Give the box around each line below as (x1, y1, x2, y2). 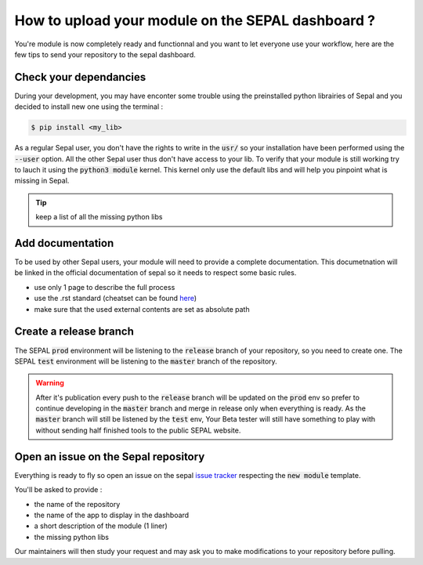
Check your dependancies (14, 71, 146, 84)
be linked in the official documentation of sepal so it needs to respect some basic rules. (14, 268, 297, 277)
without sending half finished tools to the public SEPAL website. (35, 426, 241, 435)
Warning (35, 378, 64, 388)
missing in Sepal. (14, 176, 70, 186)
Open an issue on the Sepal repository (14, 450, 205, 463)
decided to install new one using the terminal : (14, 102, 164, 111)
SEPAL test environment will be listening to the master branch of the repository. (14, 357, 277, 366)
